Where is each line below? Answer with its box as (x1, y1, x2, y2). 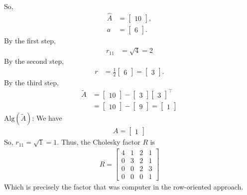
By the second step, (4, 56, 64, 66)
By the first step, (4, 35, 56, 45)
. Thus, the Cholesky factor (57, 137, 140, 147)
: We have (32, 113, 62, 123)
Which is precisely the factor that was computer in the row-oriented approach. (4, 182, 244, 192)
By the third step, (4, 77, 59, 88)
